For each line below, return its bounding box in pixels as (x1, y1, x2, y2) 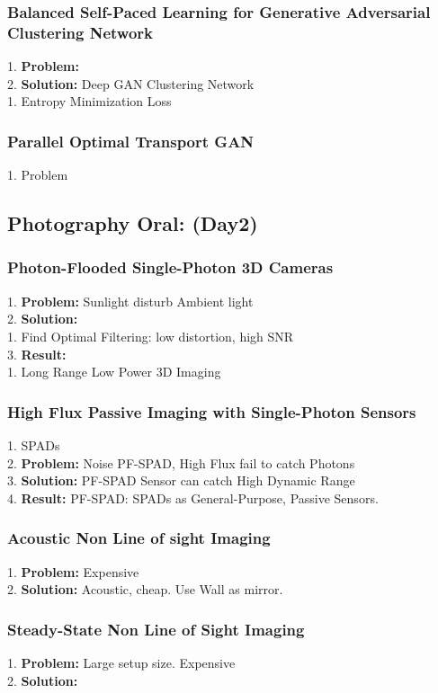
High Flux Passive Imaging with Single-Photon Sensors (7, 400, 416, 422)
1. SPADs (7, 435, 60, 454)
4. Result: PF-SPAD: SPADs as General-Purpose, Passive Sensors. (7, 488, 379, 507)
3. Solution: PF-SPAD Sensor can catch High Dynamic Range (7, 471, 355, 490)
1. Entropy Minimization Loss (7, 92, 172, 111)
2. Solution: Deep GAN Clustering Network (7, 74, 255, 93)
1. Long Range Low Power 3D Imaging (7, 362, 221, 381)
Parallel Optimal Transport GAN (7, 129, 255, 152)
